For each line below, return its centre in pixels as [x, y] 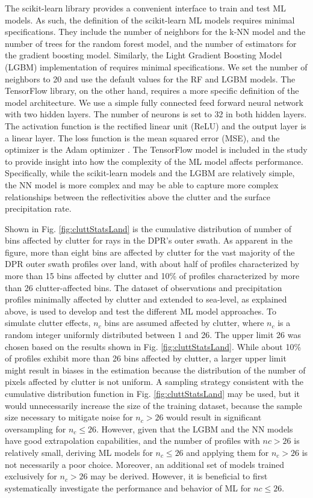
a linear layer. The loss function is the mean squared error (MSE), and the [142, 137]
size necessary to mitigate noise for [69, 417]
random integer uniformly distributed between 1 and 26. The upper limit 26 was [153, 335]
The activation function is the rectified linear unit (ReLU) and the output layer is [156, 125]
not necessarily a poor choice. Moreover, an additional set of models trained [145, 464]
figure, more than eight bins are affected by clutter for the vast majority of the [150, 252]
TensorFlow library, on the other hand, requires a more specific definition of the [152, 91]
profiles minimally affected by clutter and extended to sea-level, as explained [146, 299]
